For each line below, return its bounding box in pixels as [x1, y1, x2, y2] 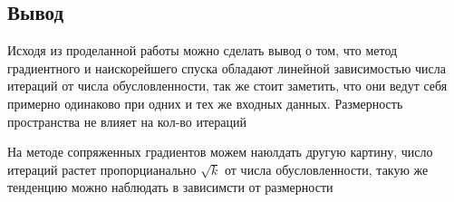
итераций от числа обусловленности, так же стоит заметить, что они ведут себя [7, 76, 448, 95]
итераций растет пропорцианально [7, 159, 197, 178]
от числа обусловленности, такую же [225, 159, 429, 178]
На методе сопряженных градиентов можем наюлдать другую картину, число [7, 142, 433, 161]
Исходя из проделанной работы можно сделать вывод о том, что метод [7, 41, 398, 60]
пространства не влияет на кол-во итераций [7, 111, 247, 130]
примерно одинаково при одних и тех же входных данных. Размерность [7, 93, 403, 112]
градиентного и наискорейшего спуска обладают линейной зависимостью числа [7, 58, 446, 77]
